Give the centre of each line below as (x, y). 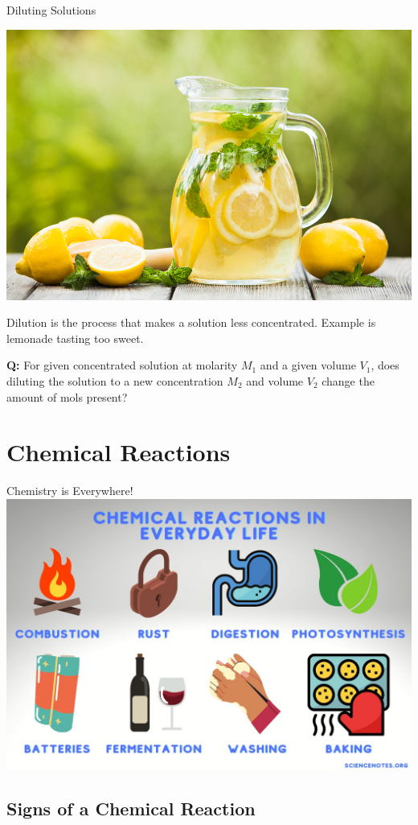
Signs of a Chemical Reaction (131, 808)
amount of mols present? (67, 396)
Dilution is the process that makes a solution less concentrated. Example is (191, 322)
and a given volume (308, 365)
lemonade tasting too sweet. (75, 338)
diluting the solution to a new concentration (115, 380)
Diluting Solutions (51, 10)
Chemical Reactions (119, 452)
